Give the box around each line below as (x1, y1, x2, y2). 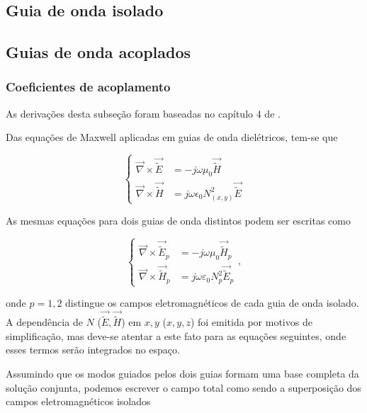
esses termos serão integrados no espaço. (6, 342, 180, 357)
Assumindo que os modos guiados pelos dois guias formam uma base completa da (6, 366, 359, 381)
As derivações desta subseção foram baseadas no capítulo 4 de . (6, 106, 281, 120)
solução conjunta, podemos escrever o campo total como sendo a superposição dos (6, 380, 361, 395)
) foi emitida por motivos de (190, 315, 312, 329)
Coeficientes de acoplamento (6, 78, 171, 96)
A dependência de (6, 315, 83, 329)
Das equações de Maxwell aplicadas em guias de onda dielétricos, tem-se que (6, 130, 338, 145)
